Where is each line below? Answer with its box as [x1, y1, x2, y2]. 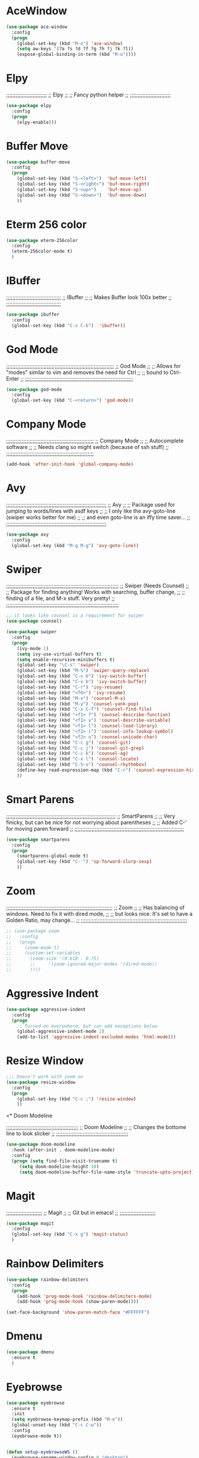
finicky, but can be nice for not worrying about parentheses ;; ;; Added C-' [6, 819, 188, 826]
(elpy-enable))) [17, 119, 57, 125]
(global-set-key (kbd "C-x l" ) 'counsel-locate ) [17, 756, 139, 762]
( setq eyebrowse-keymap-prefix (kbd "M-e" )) [11, 1416, 123, 1422]
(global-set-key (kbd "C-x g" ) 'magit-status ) [11, 1231, 129, 1237]
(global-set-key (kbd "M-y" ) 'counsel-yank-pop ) [17, 700, 139, 707]
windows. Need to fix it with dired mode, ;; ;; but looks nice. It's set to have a [6, 910, 193, 917]
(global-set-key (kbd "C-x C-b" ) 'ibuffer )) [11, 322, 126, 328]
